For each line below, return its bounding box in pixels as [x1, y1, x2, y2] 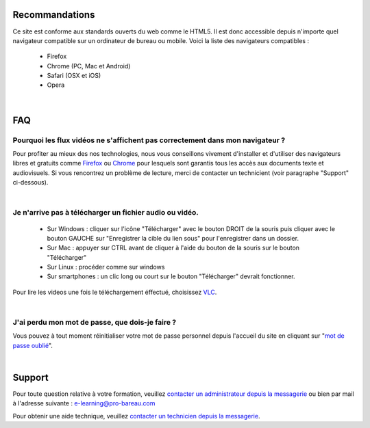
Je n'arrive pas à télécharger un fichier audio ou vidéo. [12, 208, 199, 217]
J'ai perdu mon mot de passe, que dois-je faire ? [12, 318, 177, 327]
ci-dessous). [12, 178, 49, 187]
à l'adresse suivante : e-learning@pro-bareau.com [12, 399, 156, 407]
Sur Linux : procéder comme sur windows [47, 263, 165, 271]
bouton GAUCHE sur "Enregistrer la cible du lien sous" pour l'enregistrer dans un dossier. [47, 234, 299, 242]
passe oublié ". [12, 341, 53, 349]
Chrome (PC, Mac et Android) [47, 62, 131, 70]
